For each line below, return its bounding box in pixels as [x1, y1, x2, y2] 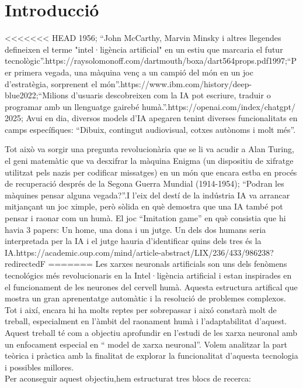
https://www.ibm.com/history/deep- [120, 77, 252, 90]
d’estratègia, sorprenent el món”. [5, 77, 121, 90]
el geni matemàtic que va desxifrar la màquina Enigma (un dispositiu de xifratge [5, 154, 294, 167]
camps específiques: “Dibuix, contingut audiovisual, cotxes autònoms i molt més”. [5, 123, 296, 135]
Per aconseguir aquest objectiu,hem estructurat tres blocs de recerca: [5, 372, 251, 384]
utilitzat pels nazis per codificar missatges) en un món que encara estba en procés [5, 166, 297, 178]
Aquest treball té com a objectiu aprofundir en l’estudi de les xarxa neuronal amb [5, 326, 297, 338]
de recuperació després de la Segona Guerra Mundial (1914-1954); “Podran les [5, 177, 284, 190]
